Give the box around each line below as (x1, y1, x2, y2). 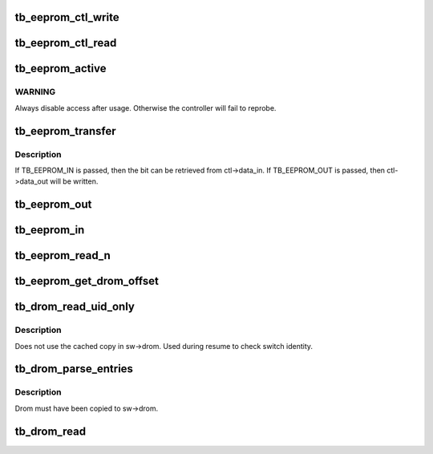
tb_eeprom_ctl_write (14, 10, 119, 24)
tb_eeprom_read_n (14, 249, 111, 262)
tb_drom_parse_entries (14, 362, 134, 376)
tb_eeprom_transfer (14, 124, 116, 138)
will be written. (49, 176, 99, 186)
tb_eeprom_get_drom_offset (14, 274, 160, 288)
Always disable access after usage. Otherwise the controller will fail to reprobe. (14, 103, 277, 112)
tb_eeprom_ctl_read (14, 36, 117, 50)
